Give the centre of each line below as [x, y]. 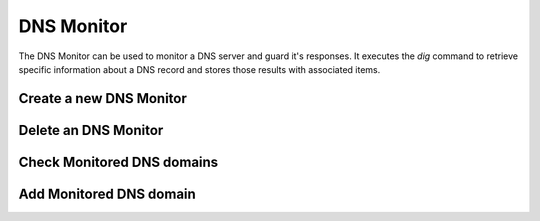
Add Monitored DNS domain [107, 193]
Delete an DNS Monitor [91, 130]
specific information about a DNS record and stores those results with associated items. [199, 69]
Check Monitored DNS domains [118, 161]
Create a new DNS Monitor [102, 98]
